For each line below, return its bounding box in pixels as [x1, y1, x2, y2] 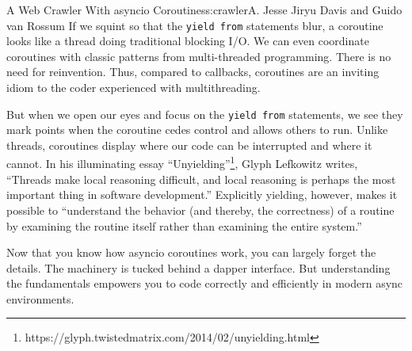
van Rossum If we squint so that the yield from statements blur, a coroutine [6, 17, 383, 33]
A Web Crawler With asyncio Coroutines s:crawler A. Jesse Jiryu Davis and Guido [6, 2, 402, 17]
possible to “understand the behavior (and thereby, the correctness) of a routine [6, 201, 395, 218]
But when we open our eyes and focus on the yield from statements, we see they [6, 105, 403, 122]
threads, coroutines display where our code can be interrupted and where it [6, 136, 372, 153]
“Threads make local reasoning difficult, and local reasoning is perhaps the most [6, 170, 396, 187]
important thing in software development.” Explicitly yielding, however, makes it [6, 186, 398, 203]
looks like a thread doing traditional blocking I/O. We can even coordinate [6, 32, 369, 49]
